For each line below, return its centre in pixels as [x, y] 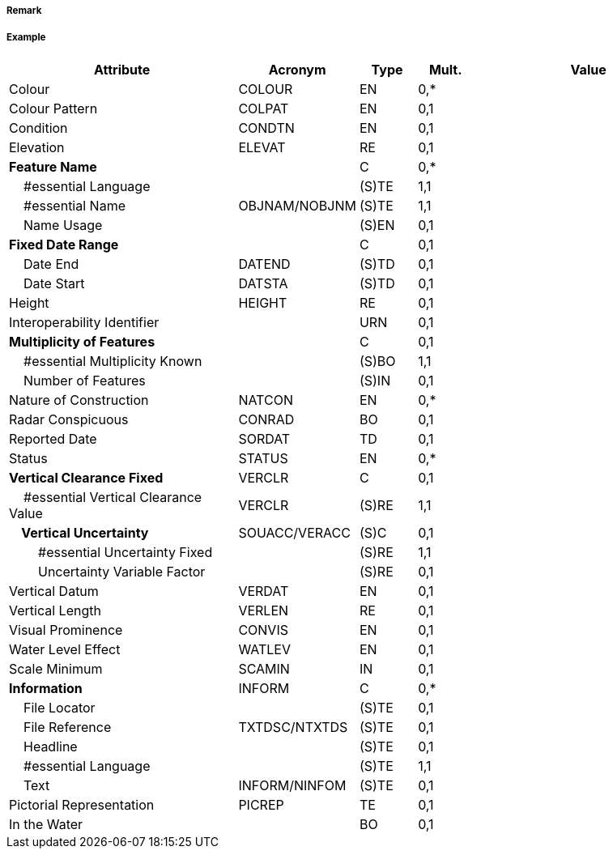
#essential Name [74, 205]
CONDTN [266, 128]
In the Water [46, 824]
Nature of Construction [79, 400]
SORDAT [264, 438]
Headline [51, 746]
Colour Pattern [53, 108]
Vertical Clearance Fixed [86, 477]
